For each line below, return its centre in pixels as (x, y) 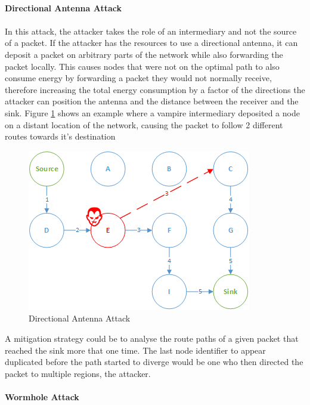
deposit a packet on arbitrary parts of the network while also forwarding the (144, 54)
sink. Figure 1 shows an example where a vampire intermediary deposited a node (152, 112)
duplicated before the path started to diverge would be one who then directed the (154, 362)
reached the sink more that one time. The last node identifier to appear (135, 350)
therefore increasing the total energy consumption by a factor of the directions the (155, 89)
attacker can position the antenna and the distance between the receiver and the (152, 101)
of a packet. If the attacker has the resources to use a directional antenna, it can (151, 43)
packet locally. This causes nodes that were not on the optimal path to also (142, 66)
